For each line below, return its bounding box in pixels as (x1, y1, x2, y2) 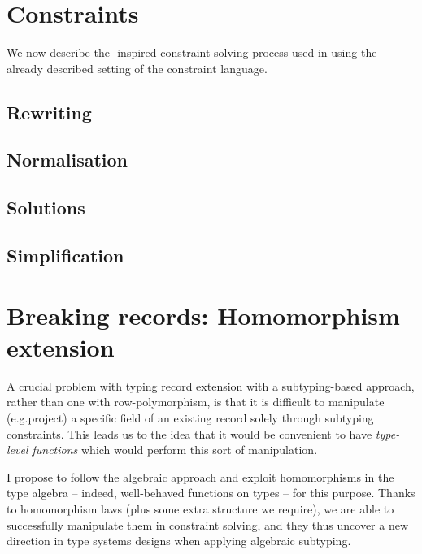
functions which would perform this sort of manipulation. (32, 441, 318, 458)
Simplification (7, 243, 124, 268)
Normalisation (7, 147, 128, 172)
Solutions (7, 195, 85, 220)
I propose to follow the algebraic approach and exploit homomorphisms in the (7, 468, 394, 485)
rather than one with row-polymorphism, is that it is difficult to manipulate (7, 393, 385, 410)
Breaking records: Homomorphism (7, 298, 400, 331)
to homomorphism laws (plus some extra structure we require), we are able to (7, 500, 394, 517)
